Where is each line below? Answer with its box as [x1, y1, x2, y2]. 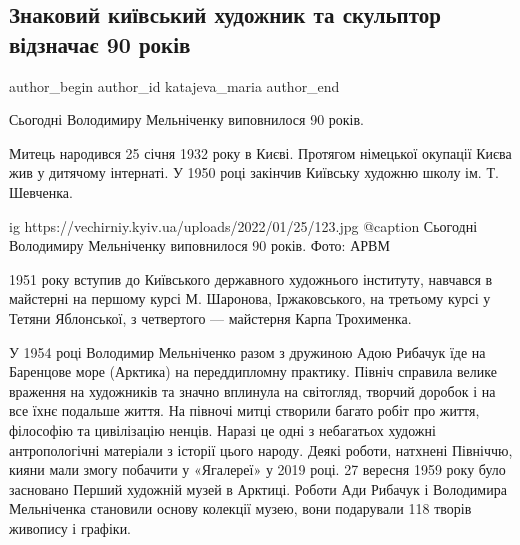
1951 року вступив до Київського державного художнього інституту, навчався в [9, 268, 493, 289]
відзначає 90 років [9, 28, 191, 59]
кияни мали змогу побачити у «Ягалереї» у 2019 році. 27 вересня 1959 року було [9, 459, 506, 480]
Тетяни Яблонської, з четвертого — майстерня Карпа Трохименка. [9, 307, 412, 328]
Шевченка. [9, 181, 73, 202]
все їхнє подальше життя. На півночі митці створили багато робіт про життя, [9, 400, 480, 421]
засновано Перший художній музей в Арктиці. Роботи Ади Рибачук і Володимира [9, 478, 507, 499]
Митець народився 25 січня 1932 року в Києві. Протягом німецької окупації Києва [9, 142, 512, 163]
